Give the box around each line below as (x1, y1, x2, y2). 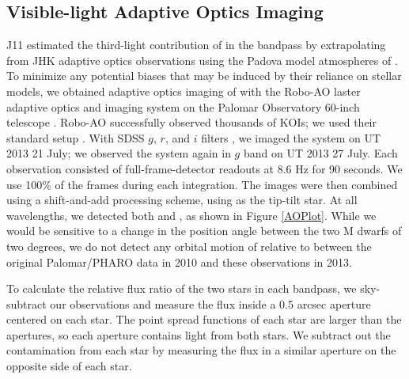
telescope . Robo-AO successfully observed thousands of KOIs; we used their (6, 114, 377, 131)
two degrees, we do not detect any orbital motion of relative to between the (6, 237, 372, 254)
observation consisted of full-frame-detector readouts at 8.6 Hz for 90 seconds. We (6, 160, 403, 176)
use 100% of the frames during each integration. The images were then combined (6, 176, 398, 192)
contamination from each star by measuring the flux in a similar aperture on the (6, 342, 396, 358)
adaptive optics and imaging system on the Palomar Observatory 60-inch (6, 98, 360, 115)
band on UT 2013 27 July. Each (243, 145, 398, 161)
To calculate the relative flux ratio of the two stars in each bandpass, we (6, 280, 357, 297)
